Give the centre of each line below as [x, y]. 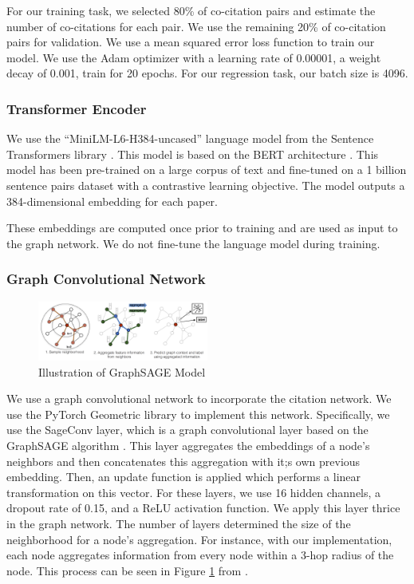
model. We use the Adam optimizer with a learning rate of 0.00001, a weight [194, 57]
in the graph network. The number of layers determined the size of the [179, 524]
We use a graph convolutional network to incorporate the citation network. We [199, 399]
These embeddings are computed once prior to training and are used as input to [202, 228]
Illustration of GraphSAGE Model [122, 371]
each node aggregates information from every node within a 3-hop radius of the [200, 555]
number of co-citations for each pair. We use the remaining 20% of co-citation [196, 26]
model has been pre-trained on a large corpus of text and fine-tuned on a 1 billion [207, 170]
